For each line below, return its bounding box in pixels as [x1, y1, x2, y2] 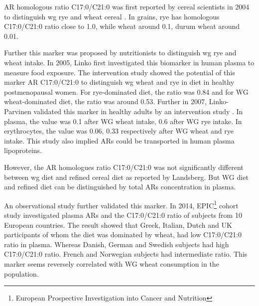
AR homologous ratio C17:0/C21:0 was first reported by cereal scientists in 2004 [4, 1, 250, 11]
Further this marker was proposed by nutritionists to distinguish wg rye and [4, 47, 237, 58]
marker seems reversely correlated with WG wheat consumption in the [4, 258, 219, 269]
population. [4, 268, 39, 279]
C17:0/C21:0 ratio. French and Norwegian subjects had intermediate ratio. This [4, 249, 248, 259]
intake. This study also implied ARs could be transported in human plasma [4, 135, 235, 146]
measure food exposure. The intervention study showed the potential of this [4, 67, 235, 77]
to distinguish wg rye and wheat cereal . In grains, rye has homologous [4, 11, 220, 21]
